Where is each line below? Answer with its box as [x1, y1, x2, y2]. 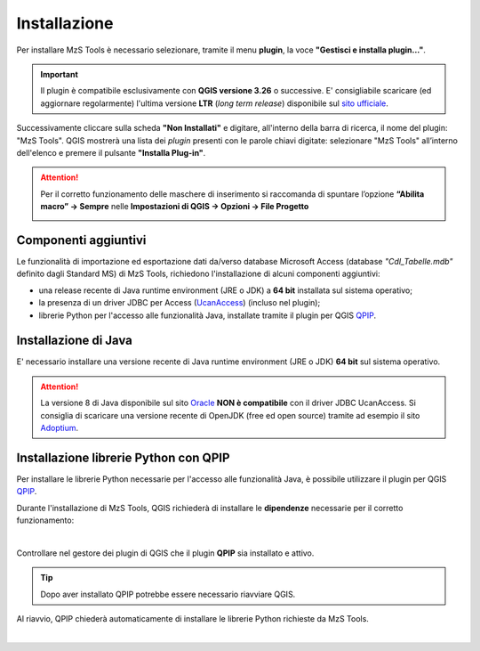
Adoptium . [40, 423, 79, 433]
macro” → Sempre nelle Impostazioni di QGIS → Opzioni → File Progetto [40, 201, 309, 212]
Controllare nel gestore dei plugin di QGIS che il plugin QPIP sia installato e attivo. [16, 548, 315, 558]
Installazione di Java [16, 333, 133, 348]
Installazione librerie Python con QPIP [16, 450, 230, 465]
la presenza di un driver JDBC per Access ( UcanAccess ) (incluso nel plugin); [38, 297, 321, 308]
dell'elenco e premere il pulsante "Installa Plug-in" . [16, 147, 206, 158]
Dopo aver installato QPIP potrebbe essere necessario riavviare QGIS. [40, 589, 296, 599]
